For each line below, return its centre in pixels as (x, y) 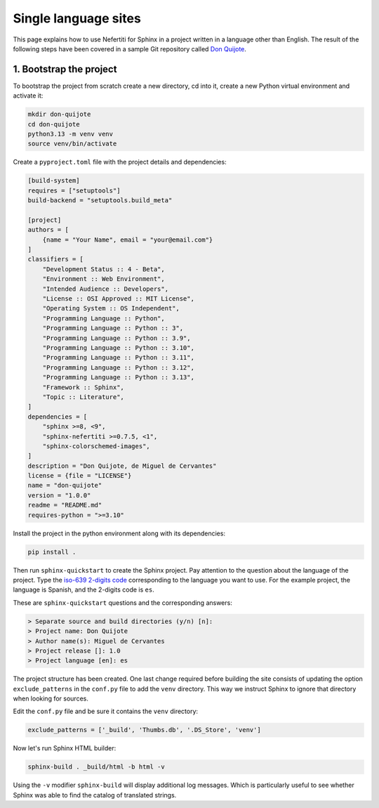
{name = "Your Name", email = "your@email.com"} (128, 240)
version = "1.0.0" (59, 495)
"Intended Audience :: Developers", (105, 289)
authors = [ (48, 230)
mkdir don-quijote (59, 115)
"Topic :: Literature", (83, 397)
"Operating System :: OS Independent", (111, 308)
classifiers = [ (56, 259)
